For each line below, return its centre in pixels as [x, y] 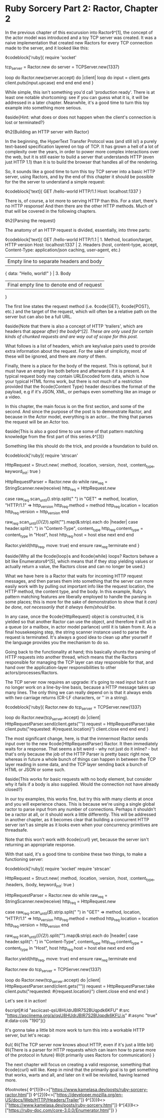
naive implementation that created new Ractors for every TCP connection [79, 42]
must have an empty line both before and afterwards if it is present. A [75, 371]
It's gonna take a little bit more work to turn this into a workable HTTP [75, 1030]
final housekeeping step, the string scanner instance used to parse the [76, 632]
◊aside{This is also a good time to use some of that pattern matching [74, 431]
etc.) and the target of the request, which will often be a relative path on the [81, 311]
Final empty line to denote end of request [55, 285]
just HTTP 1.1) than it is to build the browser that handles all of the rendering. [82, 162]
